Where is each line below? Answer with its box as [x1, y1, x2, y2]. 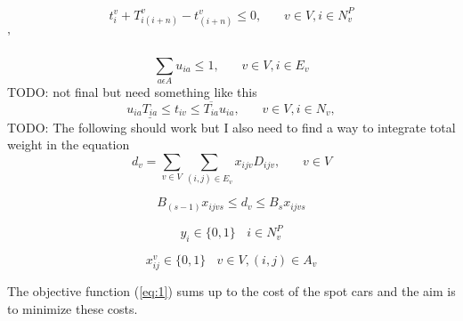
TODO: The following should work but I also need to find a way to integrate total [7, 117, 456, 136]
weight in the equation [7, 135, 130, 154]
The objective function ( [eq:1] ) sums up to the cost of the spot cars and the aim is [7, 282, 456, 301]
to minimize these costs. [7, 299, 138, 317]
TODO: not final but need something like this [7, 83, 257, 101]
